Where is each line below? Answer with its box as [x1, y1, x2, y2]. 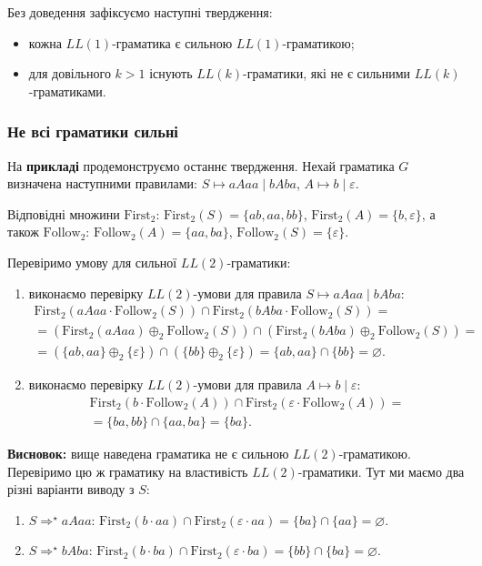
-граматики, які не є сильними [243, 64, 411, 83]
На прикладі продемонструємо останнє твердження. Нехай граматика [7, 156, 395, 175]
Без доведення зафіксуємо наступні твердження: [7, 3, 273, 21]
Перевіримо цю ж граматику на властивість [7, 461, 248, 480]
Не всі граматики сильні [7, 120, 178, 143]
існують [149, 64, 193, 83]
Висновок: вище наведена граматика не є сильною [7, 443, 289, 462]
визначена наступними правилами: [7, 174, 197, 193]
